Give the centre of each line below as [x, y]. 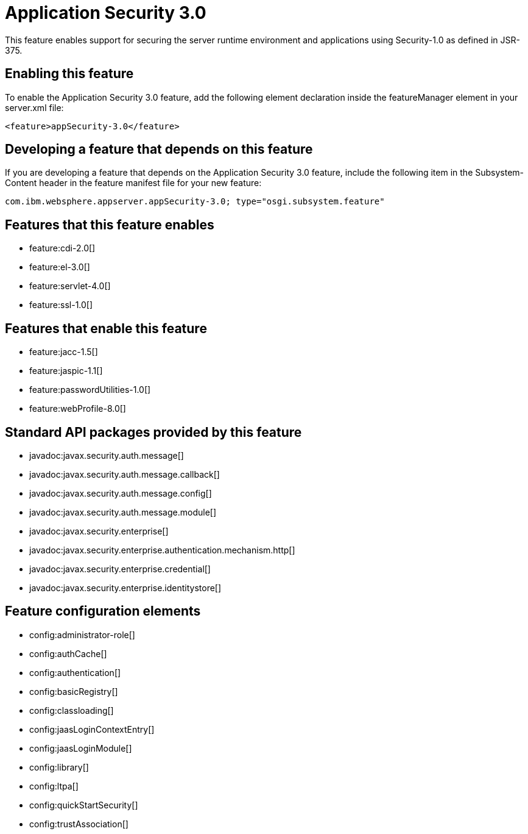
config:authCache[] [68, 653]
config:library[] [59, 767]
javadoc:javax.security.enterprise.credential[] [120, 569]
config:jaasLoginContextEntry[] [92, 729]
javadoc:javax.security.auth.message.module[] [123, 512]
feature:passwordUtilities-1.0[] [90, 390]
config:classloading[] [72, 710]
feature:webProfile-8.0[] [78, 409]
